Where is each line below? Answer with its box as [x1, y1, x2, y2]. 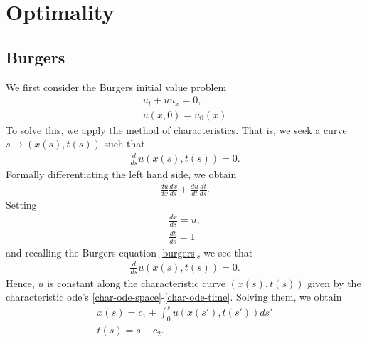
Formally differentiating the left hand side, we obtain [6, 167, 237, 182]
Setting [6, 197, 37, 212]
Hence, [6, 275, 35, 290]
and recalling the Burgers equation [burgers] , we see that [6, 244, 253, 259]
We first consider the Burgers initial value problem [6, 79, 227, 94]
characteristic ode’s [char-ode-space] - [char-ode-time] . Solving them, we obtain [6, 289, 342, 304]
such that [104, 136, 145, 151]
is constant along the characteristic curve [47, 275, 225, 290]
